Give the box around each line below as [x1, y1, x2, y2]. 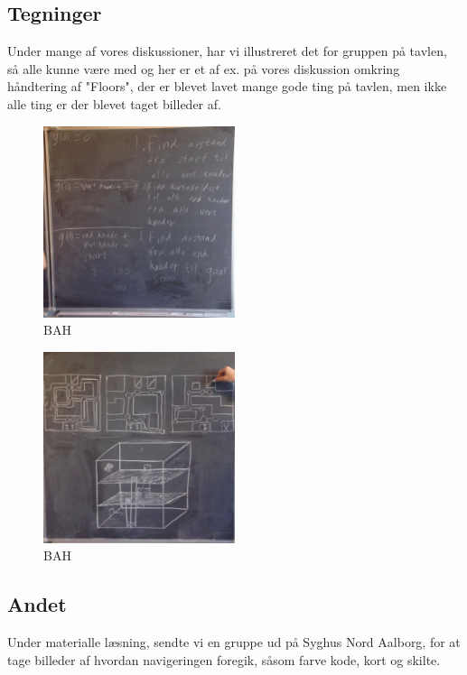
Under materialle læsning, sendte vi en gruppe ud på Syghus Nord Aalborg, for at [7, 633, 461, 652]
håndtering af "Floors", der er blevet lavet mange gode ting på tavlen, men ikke [7, 77, 447, 96]
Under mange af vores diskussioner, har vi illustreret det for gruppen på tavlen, [7, 42, 447, 60]
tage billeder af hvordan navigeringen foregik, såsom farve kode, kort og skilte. [7, 650, 441, 669]
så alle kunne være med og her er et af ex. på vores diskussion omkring [7, 59, 400, 78]
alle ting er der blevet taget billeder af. [7, 94, 221, 113]
